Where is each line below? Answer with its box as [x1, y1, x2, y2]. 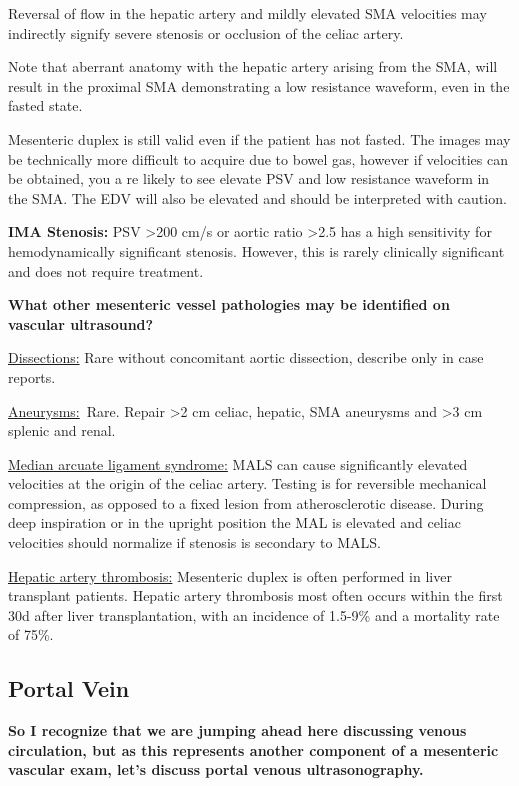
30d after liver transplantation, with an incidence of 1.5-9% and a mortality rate [8, 604, 500, 625]
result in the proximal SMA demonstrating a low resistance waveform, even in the [8, 75, 510, 96]
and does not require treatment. [8, 260, 204, 281]
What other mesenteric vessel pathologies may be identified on [8, 294, 450, 315]
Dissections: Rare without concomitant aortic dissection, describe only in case [8, 347, 484, 368]
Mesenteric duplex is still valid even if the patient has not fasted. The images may [8, 128, 511, 149]
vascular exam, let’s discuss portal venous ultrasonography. [8, 759, 424, 780]
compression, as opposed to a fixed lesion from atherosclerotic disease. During [8, 492, 484, 513]
